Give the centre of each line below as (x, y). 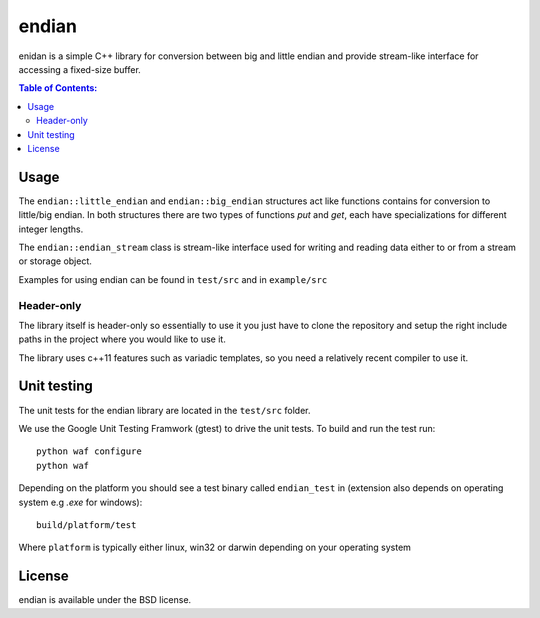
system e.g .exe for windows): (80, 502)
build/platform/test (86, 524)
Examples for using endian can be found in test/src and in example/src (173, 279)
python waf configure (89, 451)
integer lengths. (51, 229)
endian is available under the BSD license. (105, 600)
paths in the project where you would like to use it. (122, 339)
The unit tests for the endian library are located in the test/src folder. (164, 410)
